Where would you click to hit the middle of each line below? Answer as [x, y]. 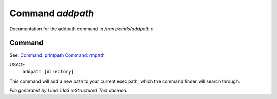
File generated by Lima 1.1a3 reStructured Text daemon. [68, 91]
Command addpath [52, 13]
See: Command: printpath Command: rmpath [57, 55]
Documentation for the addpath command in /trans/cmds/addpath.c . [82, 29]
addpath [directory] [48, 72]
